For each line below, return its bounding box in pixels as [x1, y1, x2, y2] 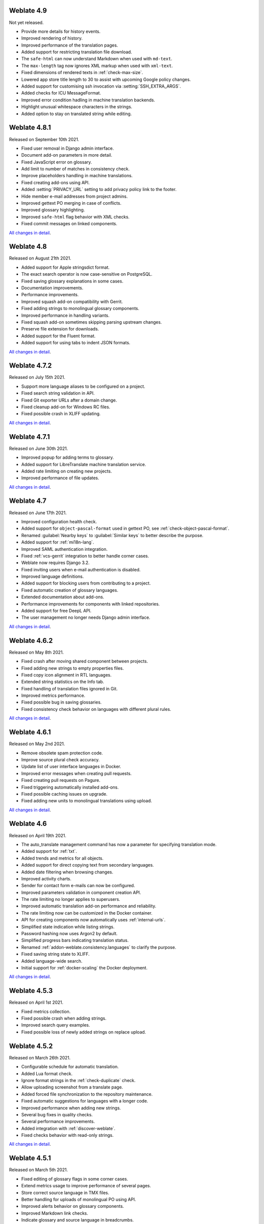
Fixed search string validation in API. [21, 390, 95, 396]
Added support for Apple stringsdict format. [21, 264, 110, 270]
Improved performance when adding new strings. [21, 1105, 121, 1111]
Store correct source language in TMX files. [21, 1190, 110, 1196]
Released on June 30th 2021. [9, 446, 68, 451]
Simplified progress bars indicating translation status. [21, 938, 129, 943]
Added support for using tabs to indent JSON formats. [21, 340, 131, 346]
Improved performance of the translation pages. [21, 42, 118, 48]
